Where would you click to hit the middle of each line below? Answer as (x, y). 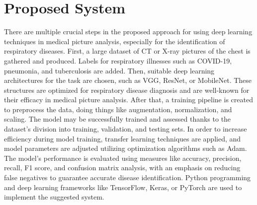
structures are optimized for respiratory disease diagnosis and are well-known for (127, 90)
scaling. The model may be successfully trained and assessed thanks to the (118, 119)
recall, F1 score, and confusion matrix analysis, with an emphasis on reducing (122, 168)
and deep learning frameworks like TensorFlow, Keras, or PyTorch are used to (123, 187)
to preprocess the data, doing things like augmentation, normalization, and (118, 109)
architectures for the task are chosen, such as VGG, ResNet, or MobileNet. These (128, 80)
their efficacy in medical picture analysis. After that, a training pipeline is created (128, 100)
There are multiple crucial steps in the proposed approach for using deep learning (128, 32)
